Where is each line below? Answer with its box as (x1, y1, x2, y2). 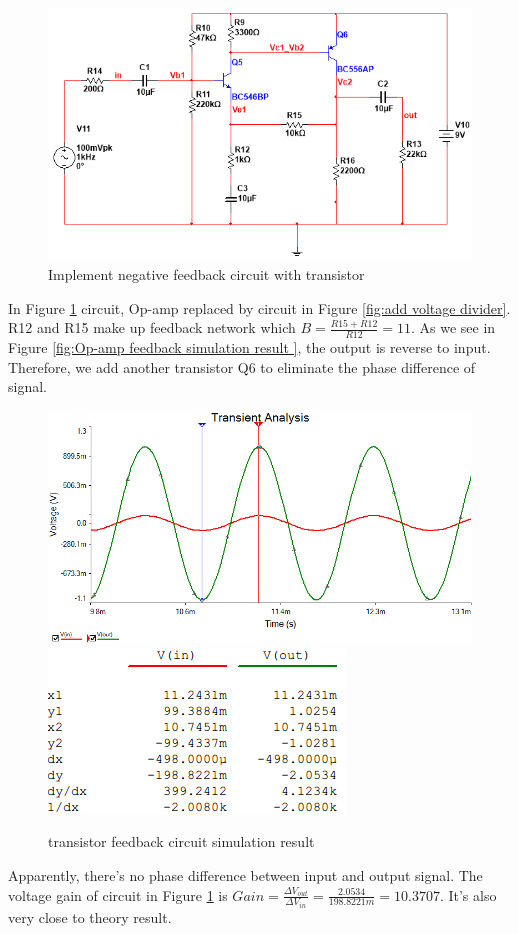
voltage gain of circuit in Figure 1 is (8, 884, 228, 905)
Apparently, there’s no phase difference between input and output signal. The (8, 865, 483, 886)
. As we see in (410, 317, 496, 338)
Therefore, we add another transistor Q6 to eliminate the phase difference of (8, 356, 476, 377)
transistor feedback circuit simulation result (48, 831, 315, 852)
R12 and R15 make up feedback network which (8, 317, 296, 338)
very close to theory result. (8, 907, 172, 928)
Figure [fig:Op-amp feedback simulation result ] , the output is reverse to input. (8, 336, 491, 357)
